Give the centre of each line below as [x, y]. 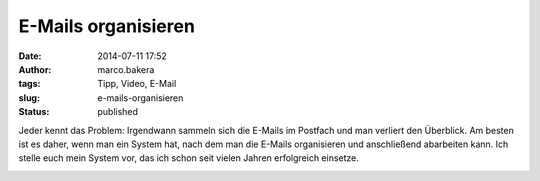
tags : [29, 84]
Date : [30, 56]
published [118, 112]
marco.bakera [126, 69]
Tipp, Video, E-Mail [137, 84]
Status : [34, 112]
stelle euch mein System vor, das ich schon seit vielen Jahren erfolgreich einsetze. [189, 158]
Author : [35, 69]
